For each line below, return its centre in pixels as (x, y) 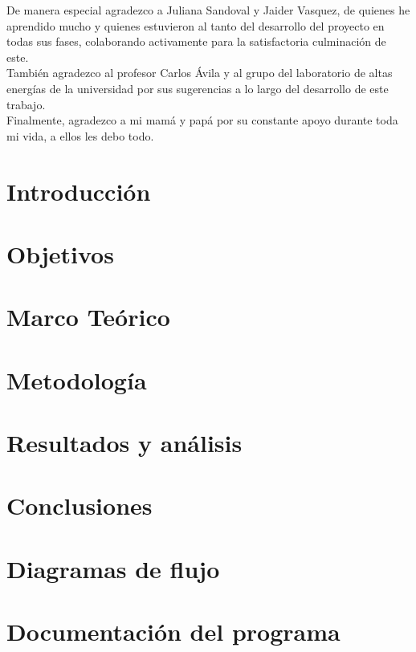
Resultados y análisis (124, 443)
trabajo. (26, 104)
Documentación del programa (173, 632)
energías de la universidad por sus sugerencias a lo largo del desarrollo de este (198, 88)
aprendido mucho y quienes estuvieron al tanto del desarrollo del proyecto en (196, 25)
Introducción (79, 191)
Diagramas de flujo (113, 568)
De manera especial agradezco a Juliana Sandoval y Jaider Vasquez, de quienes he (208, 10)
